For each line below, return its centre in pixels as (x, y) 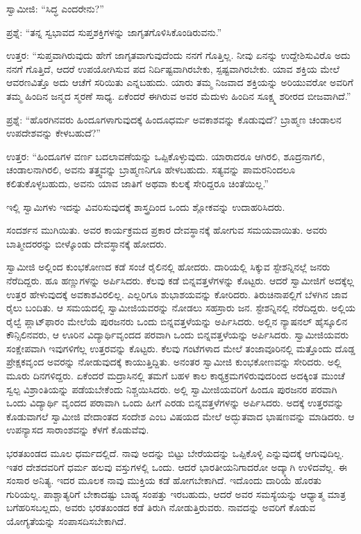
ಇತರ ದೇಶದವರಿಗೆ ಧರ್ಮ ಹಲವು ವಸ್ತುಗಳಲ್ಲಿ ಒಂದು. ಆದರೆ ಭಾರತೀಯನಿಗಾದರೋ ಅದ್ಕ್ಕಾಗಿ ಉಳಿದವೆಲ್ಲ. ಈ (177, 466)
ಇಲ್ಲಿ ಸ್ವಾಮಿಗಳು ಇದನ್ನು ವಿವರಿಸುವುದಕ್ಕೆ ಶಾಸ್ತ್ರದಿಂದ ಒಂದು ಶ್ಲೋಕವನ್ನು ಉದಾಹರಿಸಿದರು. (146, 206)
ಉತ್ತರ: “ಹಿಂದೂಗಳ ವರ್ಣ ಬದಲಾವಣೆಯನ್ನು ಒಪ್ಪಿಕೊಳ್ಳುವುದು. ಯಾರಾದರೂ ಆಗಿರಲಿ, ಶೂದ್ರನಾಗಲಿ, (166, 156)
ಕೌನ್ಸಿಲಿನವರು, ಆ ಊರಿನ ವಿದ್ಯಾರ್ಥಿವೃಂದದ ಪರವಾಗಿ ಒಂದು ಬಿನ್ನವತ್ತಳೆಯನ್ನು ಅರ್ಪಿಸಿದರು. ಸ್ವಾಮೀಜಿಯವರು (178, 335)
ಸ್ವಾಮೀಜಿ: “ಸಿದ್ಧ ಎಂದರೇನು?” (55, 8)
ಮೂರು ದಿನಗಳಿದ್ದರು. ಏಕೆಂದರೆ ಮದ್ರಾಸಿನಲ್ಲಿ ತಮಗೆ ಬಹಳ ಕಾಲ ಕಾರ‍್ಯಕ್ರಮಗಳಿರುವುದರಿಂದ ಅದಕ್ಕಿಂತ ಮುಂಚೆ (176, 376)
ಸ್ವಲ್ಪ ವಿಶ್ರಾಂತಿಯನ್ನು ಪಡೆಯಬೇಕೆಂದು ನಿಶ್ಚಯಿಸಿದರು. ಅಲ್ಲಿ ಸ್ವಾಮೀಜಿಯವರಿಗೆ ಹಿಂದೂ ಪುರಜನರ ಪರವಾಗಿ (172, 389)
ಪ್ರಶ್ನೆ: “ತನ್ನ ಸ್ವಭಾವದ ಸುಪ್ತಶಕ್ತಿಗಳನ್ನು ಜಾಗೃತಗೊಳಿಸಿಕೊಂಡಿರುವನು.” (114, 32)
